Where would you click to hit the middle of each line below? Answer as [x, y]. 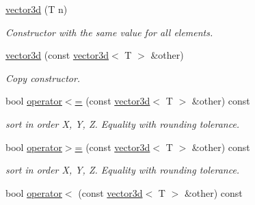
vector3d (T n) [37, 9]
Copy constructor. [43, 78]
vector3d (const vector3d [57, 55]
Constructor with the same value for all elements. [109, 32]
